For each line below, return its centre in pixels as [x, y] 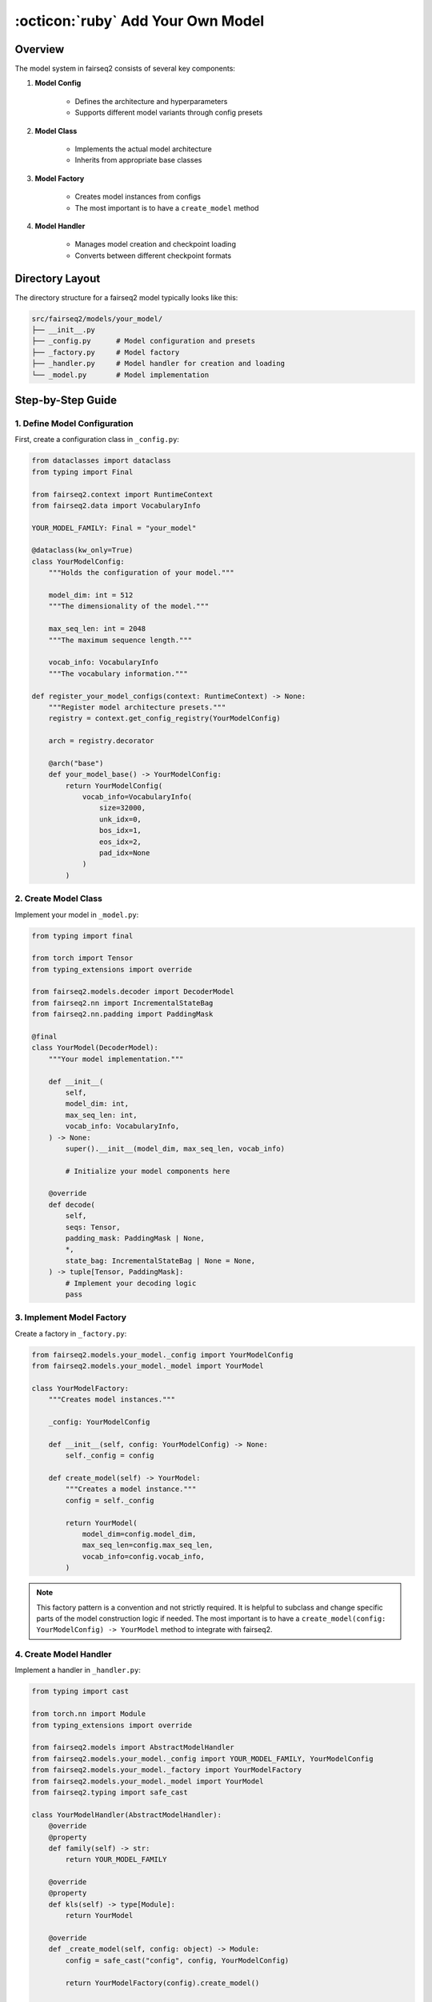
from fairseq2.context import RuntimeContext [122, 494]
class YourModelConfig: [78, 561]
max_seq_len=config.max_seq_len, [148, 1545]
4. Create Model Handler [63, 1654]
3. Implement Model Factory [71, 1317]
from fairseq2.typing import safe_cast [110, 1792]
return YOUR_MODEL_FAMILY [116, 1859]
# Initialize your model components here [148, 1171]
